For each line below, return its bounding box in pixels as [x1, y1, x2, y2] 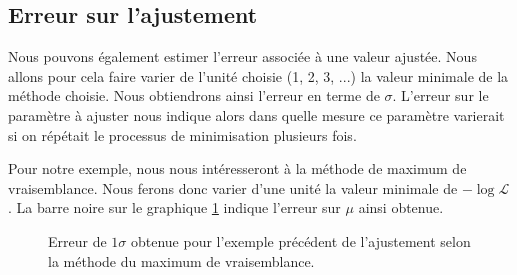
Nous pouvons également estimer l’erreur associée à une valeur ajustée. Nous [8, 46, 477, 67]
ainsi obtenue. [358, 197, 444, 218]
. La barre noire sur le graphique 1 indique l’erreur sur [8, 197, 341, 218]
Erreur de [48, 230, 107, 251]
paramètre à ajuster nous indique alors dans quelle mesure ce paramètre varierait [8, 104, 505, 125]
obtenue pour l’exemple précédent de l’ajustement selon [130, 230, 471, 251]
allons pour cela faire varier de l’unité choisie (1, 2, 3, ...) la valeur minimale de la [8, 65, 509, 86]
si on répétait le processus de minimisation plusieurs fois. [8, 124, 357, 145]
